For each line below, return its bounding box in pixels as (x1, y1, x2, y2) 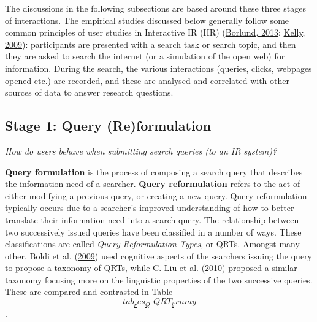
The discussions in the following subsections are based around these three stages (5, 2, 306, 14)
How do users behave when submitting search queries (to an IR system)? (5, 144, 277, 157)
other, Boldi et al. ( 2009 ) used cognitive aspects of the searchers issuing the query (5, 249, 312, 262)
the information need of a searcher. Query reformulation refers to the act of (5, 177, 300, 190)
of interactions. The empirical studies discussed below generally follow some (5, 13, 289, 26)
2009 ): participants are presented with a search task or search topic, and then (5, 37, 296, 50)
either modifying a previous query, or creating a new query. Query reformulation (5, 189, 307, 202)
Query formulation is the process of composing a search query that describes (5, 165, 303, 178)
